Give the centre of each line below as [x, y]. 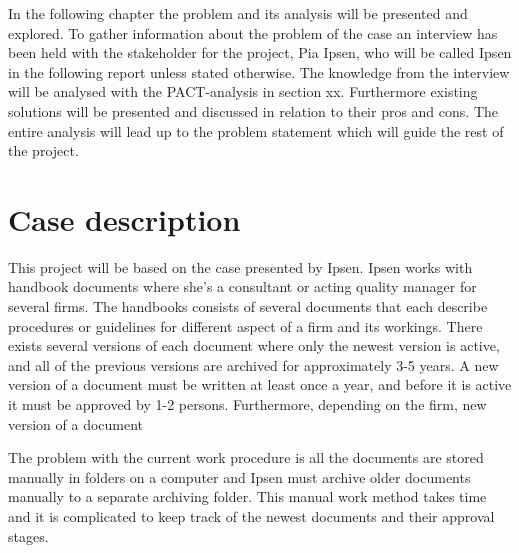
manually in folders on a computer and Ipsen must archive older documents [239, 476]
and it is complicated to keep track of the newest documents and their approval [251, 516]
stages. [28, 535]
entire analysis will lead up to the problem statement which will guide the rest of [256, 130]
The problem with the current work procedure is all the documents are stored [246, 457]
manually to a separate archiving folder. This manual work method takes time [247, 496]
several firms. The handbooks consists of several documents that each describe [248, 306]
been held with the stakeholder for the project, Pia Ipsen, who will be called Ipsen [260, 52]
